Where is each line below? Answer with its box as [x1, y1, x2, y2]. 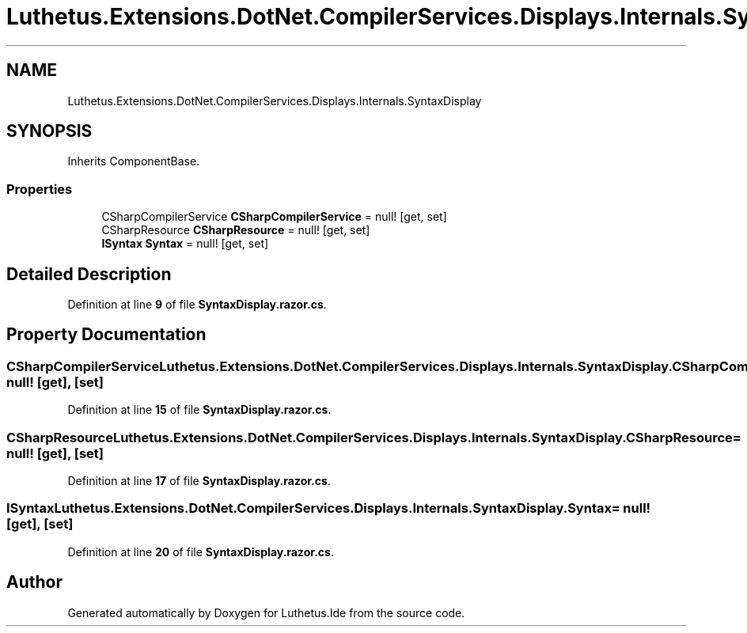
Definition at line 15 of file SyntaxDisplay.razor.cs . [67, 403, 332, 417]
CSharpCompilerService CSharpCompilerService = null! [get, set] [101, 210, 447, 224]
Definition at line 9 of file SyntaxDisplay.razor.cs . [67, 298, 327, 312]
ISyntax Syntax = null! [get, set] [101, 237, 269, 251]
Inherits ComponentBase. [67, 154, 200, 169]
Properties [6, 180, 73, 197]
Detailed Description [6, 263, 172, 284]
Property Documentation [6, 324, 207, 345]
